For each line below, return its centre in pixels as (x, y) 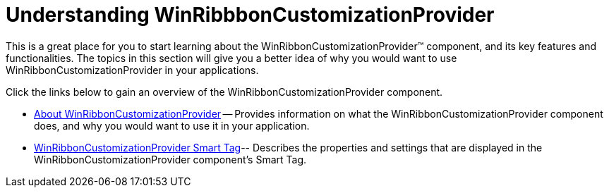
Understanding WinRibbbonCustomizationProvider (250, 15)
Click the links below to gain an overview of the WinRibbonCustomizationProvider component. (224, 92)
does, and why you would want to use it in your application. (172, 125)
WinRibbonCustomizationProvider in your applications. (132, 70)
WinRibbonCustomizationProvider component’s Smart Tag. (170, 159)
